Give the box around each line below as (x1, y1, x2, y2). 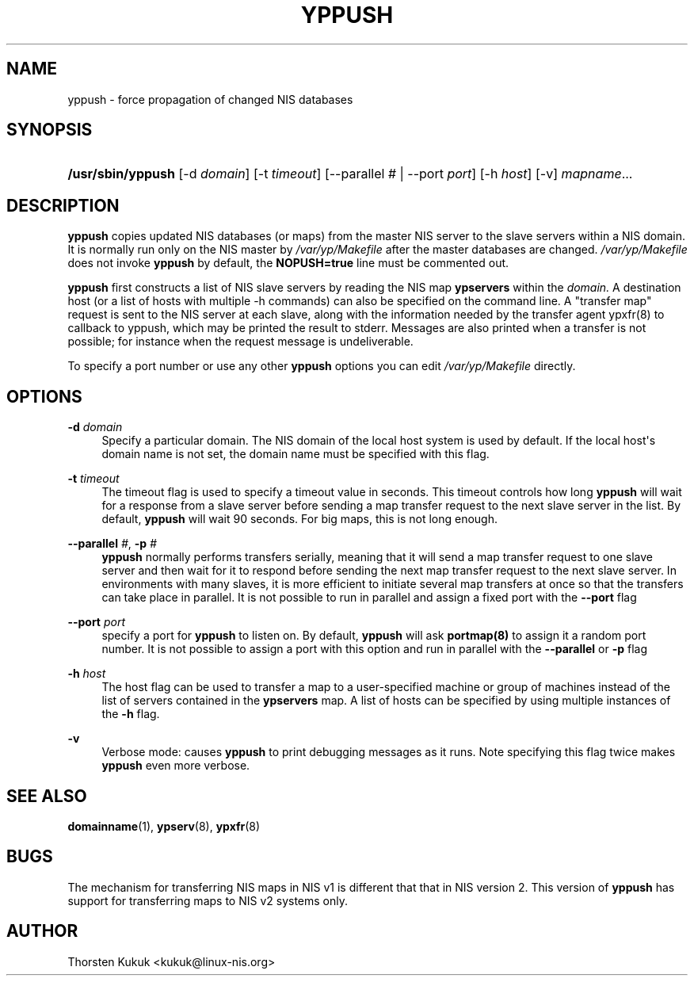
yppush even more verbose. (101, 758, 250, 773)
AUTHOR (6, 921, 78, 942)
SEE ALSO (6, 785, 87, 806)
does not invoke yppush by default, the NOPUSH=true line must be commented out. (67, 256, 509, 270)
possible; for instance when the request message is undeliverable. (67, 334, 414, 349)
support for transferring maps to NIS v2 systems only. (67, 893, 348, 907)
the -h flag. (101, 707, 160, 721)
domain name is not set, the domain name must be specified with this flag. (101, 447, 490, 461)
